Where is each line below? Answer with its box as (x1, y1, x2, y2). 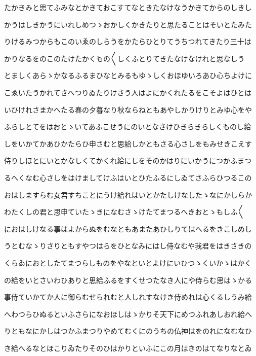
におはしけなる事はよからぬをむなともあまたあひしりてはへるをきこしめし (4, 223, 252, 234)
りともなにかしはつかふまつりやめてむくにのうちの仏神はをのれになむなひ (4, 326, 252, 336)
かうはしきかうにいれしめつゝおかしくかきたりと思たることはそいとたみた (4, 19, 252, 29)
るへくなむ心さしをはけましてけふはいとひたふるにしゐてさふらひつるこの (4, 172, 252, 183)
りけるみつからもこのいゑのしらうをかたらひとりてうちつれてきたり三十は (4, 36, 251, 47)
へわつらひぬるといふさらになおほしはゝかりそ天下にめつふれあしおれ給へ (4, 308, 252, 319)
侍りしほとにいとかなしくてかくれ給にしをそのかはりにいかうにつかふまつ (4, 155, 252, 166)
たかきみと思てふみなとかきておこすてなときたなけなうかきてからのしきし (4, 2, 252, 12)
